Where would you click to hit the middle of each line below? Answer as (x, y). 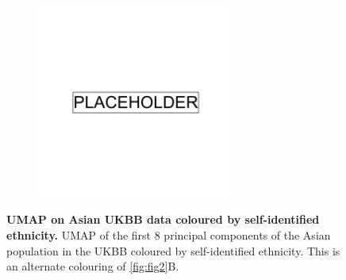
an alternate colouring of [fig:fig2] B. (93, 266)
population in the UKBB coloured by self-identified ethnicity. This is (173, 250)
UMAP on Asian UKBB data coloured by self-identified (163, 219)
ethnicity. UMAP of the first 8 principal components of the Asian (169, 234)
